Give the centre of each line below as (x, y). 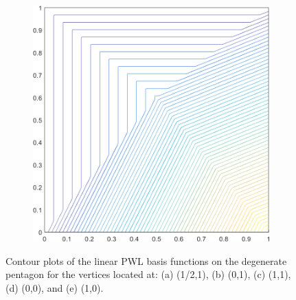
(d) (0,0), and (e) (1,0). (55, 287)
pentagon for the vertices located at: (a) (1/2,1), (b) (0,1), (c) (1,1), (148, 274)
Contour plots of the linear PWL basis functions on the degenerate (146, 260)
